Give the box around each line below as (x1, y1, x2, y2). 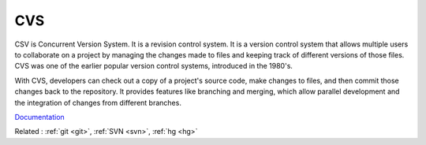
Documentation (14, 112, 65, 121)
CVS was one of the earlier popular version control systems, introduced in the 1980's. (14, 61, 293, 71)
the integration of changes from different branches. (14, 98, 181, 107)
